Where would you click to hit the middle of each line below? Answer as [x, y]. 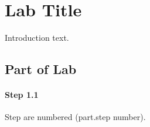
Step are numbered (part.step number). [75, 117]
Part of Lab [41, 69]
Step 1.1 [22, 95]
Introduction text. [37, 38]
